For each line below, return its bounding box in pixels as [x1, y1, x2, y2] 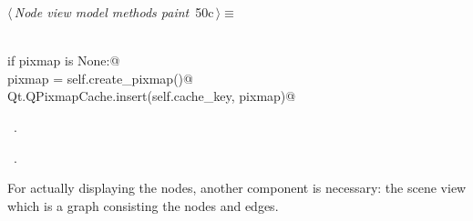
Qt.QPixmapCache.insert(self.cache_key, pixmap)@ [7, 86, 296, 105]
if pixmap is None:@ [7, 51, 120, 70]
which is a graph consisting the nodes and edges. [7, 196, 279, 215]
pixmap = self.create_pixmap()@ [7, 68, 193, 87]
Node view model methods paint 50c [14, 3, 214, 21]
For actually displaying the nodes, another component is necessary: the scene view [7, 178, 467, 197]
